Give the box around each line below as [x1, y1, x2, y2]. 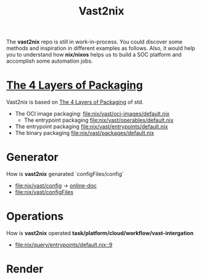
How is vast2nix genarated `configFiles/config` [6, 171, 124, 178]
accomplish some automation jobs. [6, 57, 94, 64]
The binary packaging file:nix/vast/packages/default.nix [14, 130, 155, 137]
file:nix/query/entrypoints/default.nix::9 [14, 241, 113, 248]
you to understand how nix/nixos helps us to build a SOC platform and [6, 51, 182, 58]
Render [6, 262, 43, 276]
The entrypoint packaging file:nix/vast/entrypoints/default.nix [14, 123, 168, 130]
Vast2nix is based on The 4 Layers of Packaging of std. [6, 98, 144, 106]
